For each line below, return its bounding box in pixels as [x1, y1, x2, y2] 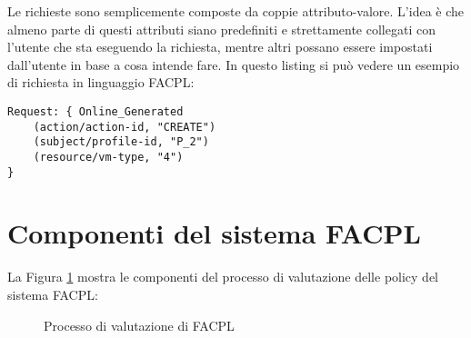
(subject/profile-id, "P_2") [33, 135, 209, 149]
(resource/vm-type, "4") [33, 150, 184, 164]
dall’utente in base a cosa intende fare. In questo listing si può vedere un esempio [7, 55, 460, 74]
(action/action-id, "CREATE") [33, 120, 216, 134]
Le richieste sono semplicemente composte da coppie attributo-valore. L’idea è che [7, 2, 465, 20]
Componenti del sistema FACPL [7, 214, 421, 252]
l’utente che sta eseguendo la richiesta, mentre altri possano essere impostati [7, 37, 433, 56]
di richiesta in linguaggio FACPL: [7, 73, 195, 92]
